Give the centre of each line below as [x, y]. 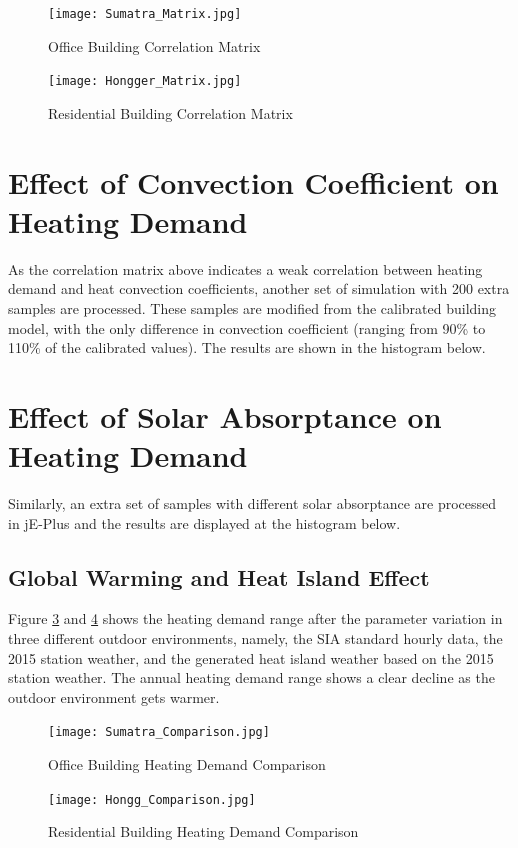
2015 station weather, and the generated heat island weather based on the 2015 [251, 657]
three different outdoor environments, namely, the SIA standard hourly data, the [255, 638]
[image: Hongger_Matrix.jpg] [145, 81]
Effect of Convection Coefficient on [253, 181]
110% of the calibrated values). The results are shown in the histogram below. [247, 347]
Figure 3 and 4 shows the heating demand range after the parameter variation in [255, 618]
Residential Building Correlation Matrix [170, 112]
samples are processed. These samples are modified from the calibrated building [252, 308]
